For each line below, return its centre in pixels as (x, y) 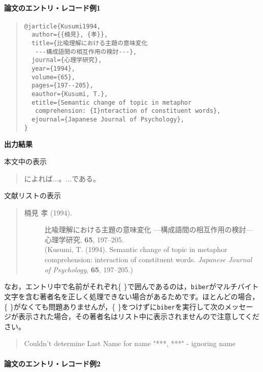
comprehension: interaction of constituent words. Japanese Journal (148, 259)
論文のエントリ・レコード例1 (53, 7)
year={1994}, (54, 69)
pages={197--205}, (62, 86)
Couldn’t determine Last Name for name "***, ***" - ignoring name (130, 343)
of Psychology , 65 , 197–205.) (89, 269)
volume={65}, (54, 77)
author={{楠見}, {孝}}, (70, 35)
